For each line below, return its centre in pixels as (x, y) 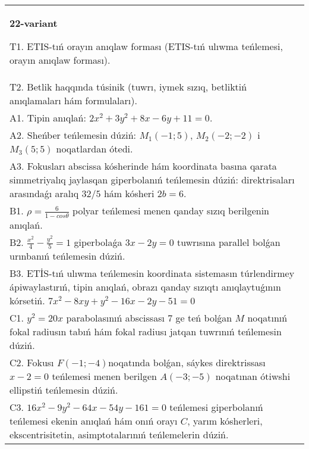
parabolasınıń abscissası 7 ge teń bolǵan (149, 318)
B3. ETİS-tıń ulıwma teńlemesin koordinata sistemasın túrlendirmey (152, 273)
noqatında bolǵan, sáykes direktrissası (187, 363)
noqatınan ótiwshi (253, 376)
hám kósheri (129, 193)
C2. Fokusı (32, 363)
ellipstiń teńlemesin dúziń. (64, 390)
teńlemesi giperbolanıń (216, 407)
